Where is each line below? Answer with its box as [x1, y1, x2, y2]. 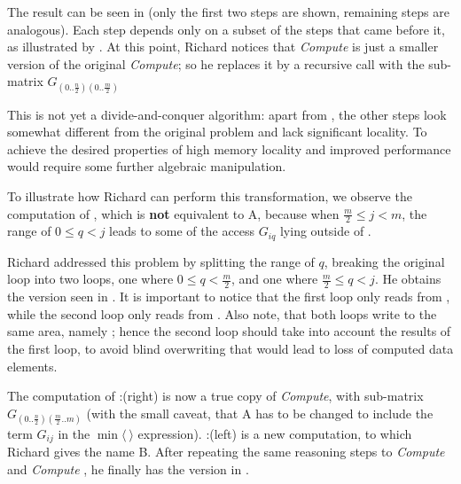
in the [58, 424, 90, 442]
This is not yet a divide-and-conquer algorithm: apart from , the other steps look [7, 105, 447, 123]
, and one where [231, 269, 318, 288]
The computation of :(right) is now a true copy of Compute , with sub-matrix [7, 386, 424, 405]
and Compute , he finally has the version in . [7, 460, 249, 479]
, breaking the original [324, 252, 445, 270]
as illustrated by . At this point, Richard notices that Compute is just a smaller [7, 37, 439, 56]
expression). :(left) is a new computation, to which [137, 424, 412, 442]
